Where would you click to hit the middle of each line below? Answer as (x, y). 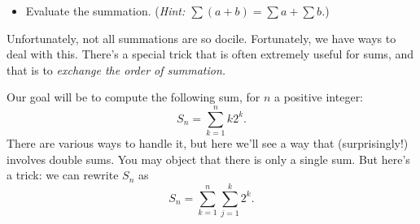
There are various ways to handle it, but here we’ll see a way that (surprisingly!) (208, 143)
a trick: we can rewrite (63, 175)
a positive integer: (319, 97)
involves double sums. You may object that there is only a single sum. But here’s (208, 159)
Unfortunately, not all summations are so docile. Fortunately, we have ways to (201, 38)
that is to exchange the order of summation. (116, 69)
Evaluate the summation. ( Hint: (105, 11)
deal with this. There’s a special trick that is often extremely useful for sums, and (210, 54)
